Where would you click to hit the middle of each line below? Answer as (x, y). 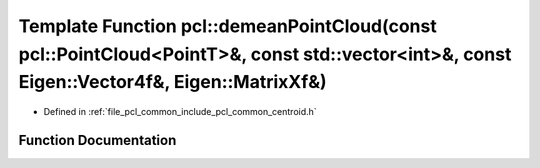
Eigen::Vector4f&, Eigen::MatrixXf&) (172, 82)
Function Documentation (97, 140)
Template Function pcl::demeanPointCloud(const (227, 26)
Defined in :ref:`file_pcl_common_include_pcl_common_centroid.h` (180, 112)
